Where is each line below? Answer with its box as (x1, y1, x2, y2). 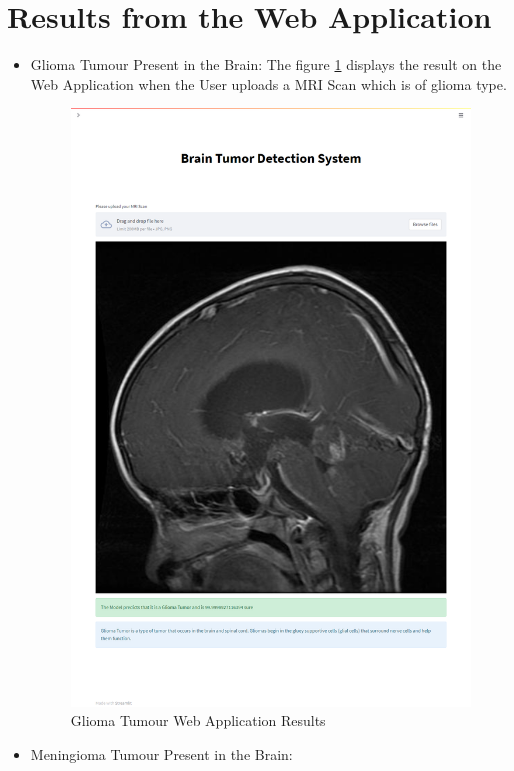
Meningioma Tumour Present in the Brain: (30, 743, 293, 764)
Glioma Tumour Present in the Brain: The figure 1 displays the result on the (30, 54, 502, 75)
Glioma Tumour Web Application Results (70, 710, 326, 731)
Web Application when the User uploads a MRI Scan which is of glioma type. (30, 73, 507, 94)
